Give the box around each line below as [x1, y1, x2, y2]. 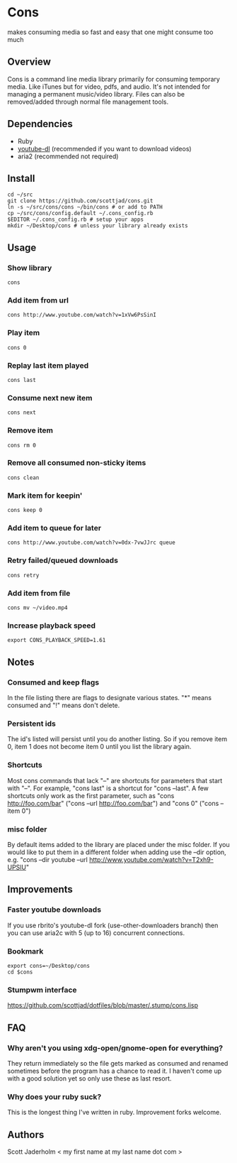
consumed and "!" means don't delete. [7, 701, 120, 710]
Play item [7, 328, 40, 338]
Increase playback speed [7, 621, 96, 630]
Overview [7, 56, 52, 68]
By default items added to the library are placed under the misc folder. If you [7, 840, 230, 848]
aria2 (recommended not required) [17, 152, 119, 160]
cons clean [7, 474, 40, 481]
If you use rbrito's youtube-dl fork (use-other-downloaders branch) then [7, 921, 219, 929]
